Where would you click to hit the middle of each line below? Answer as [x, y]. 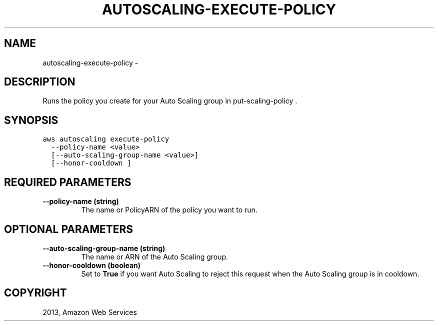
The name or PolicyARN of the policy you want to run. [169, 210]
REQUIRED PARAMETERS [68, 182]
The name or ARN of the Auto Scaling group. [155, 256]
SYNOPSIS [31, 120]
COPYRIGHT [35, 293]
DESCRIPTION [40, 82]
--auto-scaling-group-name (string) [104, 248]
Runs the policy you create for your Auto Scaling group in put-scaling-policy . [170, 101]
